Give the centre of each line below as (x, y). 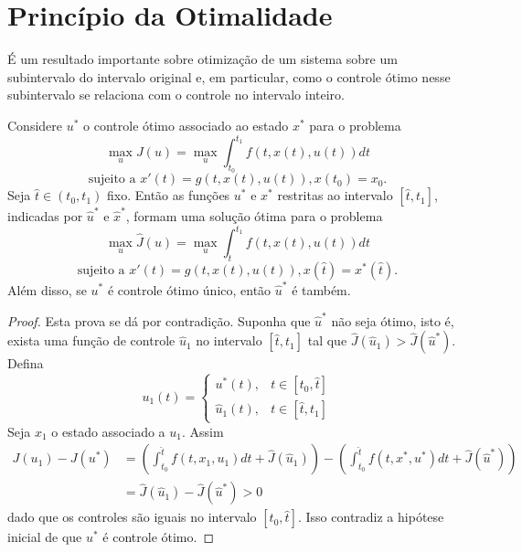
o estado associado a (108, 431)
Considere (35, 125)
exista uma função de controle (91, 340)
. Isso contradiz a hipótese (371, 517)
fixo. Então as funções (168, 195)
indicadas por (45, 215)
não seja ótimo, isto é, (393, 320)
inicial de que (45, 537)
